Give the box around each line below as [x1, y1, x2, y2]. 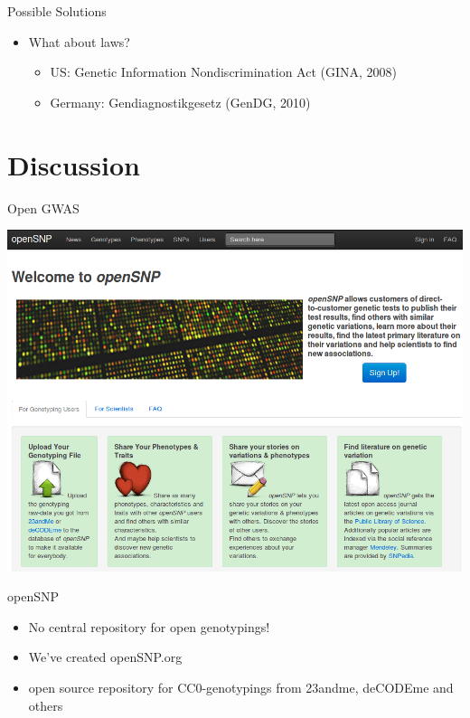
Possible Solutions [7, 2, 107, 20]
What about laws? [28, 32, 130, 51]
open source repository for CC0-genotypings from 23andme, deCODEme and [28, 677, 454, 696]
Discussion [7, 146, 140, 183]
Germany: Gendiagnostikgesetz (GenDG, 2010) [50, 92, 311, 111]
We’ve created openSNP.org [28, 647, 183, 666]
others [28, 695, 63, 714]
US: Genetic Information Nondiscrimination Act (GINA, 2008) [50, 62, 398, 81]
